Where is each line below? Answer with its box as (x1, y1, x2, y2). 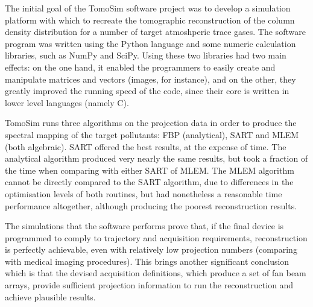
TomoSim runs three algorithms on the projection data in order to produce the (5, 116, 297, 129)
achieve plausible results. (5, 290, 96, 303)
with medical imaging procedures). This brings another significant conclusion (5, 255, 289, 267)
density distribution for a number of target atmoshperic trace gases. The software (5, 25, 306, 38)
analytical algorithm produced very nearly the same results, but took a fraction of (5, 152, 308, 165)
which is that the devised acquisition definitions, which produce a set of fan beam (5, 267, 306, 279)
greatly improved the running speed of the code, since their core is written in (5, 84, 289, 97)
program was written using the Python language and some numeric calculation (5, 37, 296, 49)
